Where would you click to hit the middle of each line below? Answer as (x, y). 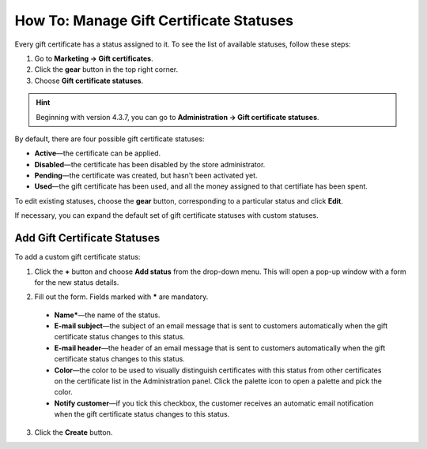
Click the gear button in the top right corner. (106, 69)
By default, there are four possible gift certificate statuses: (110, 139)
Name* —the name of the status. (107, 315)
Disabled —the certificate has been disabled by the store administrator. (150, 164)
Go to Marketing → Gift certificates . (94, 58)
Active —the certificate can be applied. (98, 153)
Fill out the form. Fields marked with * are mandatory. (121, 297)
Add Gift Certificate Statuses (87, 238)
